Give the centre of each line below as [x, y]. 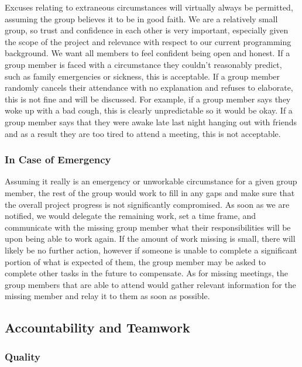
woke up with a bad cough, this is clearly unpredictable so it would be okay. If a [149, 110]
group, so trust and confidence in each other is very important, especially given [147, 30]
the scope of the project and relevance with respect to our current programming [148, 41]
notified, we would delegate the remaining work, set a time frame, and [131, 216]
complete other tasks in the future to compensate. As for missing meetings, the [146, 273]
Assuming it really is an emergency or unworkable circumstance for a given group [151, 181]
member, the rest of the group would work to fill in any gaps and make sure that [150, 192]
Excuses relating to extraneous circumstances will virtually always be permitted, [149, 7]
